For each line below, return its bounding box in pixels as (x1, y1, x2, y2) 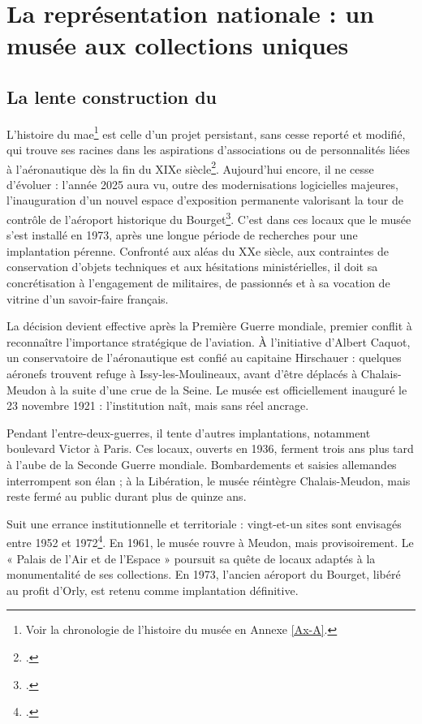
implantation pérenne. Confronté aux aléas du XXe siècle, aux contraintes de (6, 242, 389, 259)
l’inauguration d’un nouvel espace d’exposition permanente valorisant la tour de (6, 192, 403, 209)
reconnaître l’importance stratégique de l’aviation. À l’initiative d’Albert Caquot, (6, 333, 411, 350)
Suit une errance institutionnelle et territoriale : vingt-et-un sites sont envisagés (6, 515, 402, 532)
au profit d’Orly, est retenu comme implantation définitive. (6, 581, 299, 598)
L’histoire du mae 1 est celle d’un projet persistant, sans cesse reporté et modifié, (6, 123, 406, 142)
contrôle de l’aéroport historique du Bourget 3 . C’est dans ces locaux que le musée (6, 209, 411, 227)
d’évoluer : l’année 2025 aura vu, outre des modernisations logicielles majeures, (6, 175, 398, 192)
